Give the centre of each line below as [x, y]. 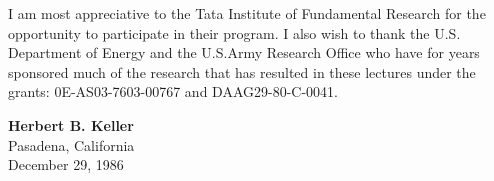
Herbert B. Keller [71, 124]
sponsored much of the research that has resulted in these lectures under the [242, 71]
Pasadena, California [71, 144]
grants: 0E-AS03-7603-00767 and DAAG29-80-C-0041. [173, 91]
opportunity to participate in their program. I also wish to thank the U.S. [234, 32]
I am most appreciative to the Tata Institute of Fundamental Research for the [247, 13]
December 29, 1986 [66, 164]
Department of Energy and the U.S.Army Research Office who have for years [244, 52]
